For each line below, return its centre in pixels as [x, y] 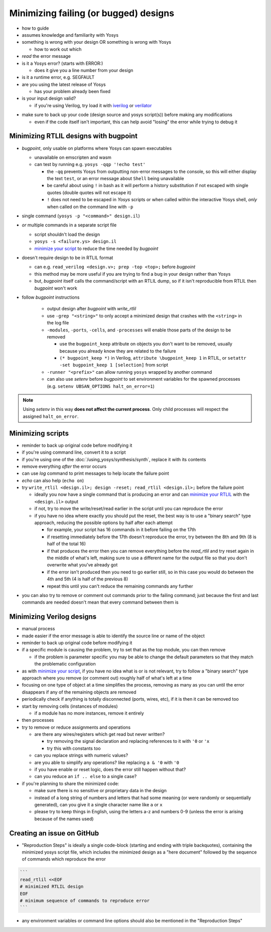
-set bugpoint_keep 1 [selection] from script [114, 365]
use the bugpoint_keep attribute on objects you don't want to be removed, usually [146, 344]
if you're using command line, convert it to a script [74, 452]
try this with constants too [74, 748]
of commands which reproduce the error [64, 859]
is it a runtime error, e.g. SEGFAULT [58, 77]
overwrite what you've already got [82, 565]
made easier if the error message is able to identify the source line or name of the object [113, 636]
